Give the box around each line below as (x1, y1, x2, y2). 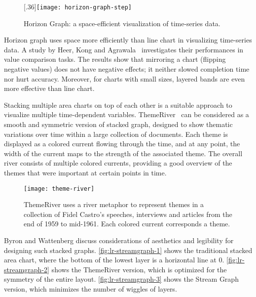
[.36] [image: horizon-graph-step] (24, 1, 132, 11)
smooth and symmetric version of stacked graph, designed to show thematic (4, 119, 233, 129)
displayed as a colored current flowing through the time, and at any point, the (4, 138, 240, 149)
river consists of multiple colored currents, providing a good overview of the (4, 158, 232, 168)
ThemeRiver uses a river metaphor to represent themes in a (24, 199, 204, 210)
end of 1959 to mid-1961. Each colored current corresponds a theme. (24, 218, 230, 229)
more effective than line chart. (4, 83, 95, 93)
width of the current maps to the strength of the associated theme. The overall (4, 148, 243, 158)
